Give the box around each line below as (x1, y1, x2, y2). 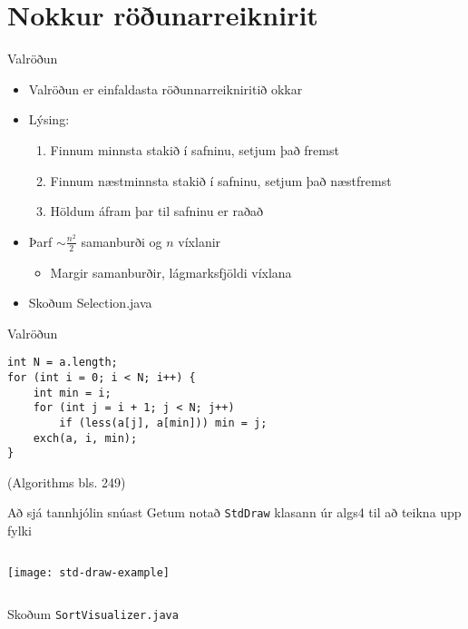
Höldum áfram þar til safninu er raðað (50, 201, 263, 221)
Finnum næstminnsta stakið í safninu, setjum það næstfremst (50, 171, 392, 190)
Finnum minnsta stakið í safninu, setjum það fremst (50, 140, 339, 159)
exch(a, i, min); (33, 431, 138, 445)
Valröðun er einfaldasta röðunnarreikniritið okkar (28, 79, 303, 98)
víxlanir (178, 231, 221, 251)
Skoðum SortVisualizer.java (7, 604, 179, 624)
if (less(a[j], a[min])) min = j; (59, 416, 268, 429)
